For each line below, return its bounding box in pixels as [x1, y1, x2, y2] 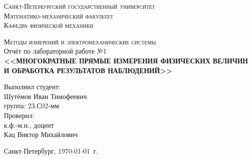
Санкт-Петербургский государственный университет [4, 1, 155, 11]
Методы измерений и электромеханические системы [4, 36, 156, 46]
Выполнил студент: [4, 81, 61, 92]
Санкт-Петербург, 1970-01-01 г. [4, 145, 98, 156]
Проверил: [4, 110, 35, 120]
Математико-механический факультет [4, 10, 113, 20]
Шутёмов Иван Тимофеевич [4, 91, 87, 101]
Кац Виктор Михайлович [4, 129, 78, 139]
